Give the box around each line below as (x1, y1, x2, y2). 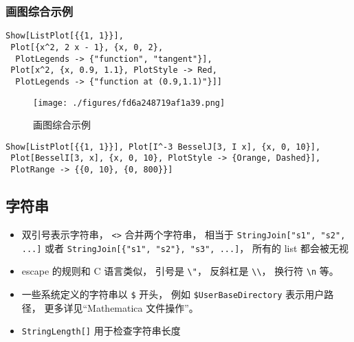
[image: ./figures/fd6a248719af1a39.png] (33, 98, 225, 108)
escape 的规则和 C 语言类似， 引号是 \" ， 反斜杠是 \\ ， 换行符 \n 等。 (21, 264, 339, 278)
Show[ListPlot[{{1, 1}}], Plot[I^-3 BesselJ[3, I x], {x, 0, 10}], (5, 141, 321, 152)
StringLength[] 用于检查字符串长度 (21, 323, 181, 338)
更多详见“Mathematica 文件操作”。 (44, 300, 199, 315)
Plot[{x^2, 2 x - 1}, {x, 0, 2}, (10, 42, 164, 52)
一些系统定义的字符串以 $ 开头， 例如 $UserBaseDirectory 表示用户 (21, 286, 324, 301)
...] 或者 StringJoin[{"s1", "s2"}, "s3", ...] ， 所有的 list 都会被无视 (21, 240, 349, 255)
